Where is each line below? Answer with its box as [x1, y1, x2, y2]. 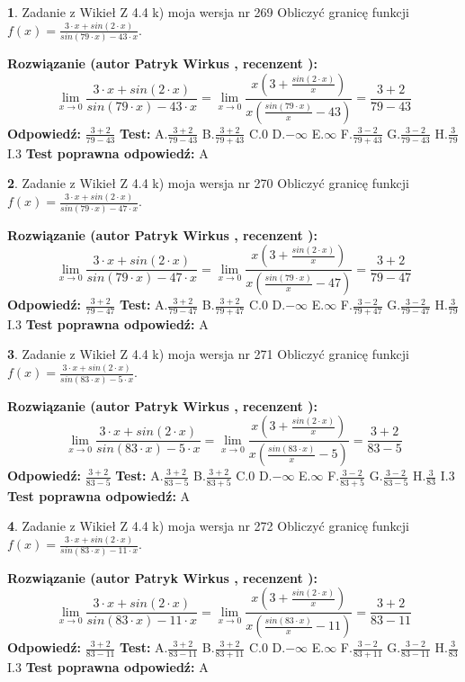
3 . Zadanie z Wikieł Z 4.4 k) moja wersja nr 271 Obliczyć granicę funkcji [7, 345, 409, 363]
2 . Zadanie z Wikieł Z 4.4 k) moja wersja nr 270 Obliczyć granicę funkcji [7, 174, 409, 193]
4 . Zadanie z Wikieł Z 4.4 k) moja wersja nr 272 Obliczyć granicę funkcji [7, 516, 409, 535]
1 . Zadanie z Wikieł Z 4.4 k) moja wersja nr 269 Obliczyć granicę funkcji [7, 3, 409, 21]
